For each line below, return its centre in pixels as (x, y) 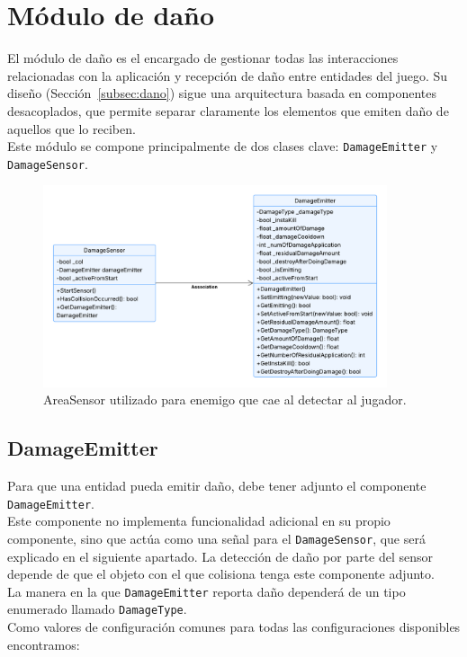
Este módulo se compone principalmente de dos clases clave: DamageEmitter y (223, 146)
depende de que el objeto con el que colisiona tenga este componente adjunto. (221, 574)
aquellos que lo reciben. (72, 128)
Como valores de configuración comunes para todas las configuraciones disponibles (234, 627)
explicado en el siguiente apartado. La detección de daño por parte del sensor (220, 556)
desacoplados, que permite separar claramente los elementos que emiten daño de (228, 110)
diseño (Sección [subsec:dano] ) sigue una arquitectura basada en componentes (222, 93)
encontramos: (44, 644)
